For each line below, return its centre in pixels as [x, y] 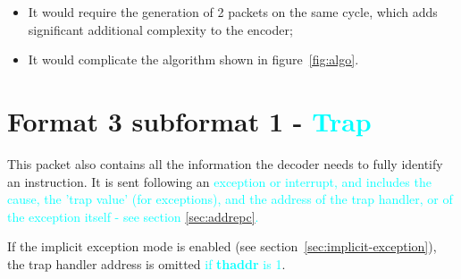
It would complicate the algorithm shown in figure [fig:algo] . [193, 59]
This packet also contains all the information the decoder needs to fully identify [225, 163]
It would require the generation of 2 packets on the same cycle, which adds [233, 12]
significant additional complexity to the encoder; [160, 29]
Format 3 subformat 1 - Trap [189, 120]
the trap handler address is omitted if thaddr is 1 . [147, 263]
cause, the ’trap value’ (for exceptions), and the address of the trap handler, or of [230, 199]
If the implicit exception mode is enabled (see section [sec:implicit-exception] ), [222, 246]
